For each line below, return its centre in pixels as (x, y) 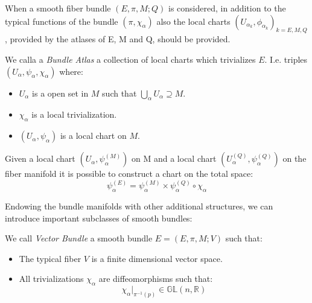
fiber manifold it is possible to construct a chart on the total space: (129, 174)
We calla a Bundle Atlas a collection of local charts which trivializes (130, 59)
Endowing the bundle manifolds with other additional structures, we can (139, 206)
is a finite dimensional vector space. (157, 258)
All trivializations (51, 279)
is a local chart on (93, 136)
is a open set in (60, 93)
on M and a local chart (174, 158)
